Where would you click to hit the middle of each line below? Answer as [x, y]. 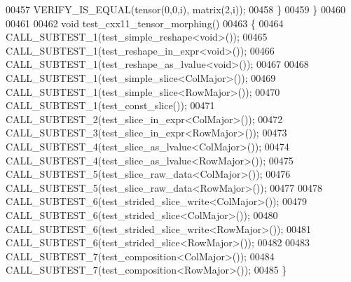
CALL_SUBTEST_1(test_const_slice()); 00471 [110, 105]
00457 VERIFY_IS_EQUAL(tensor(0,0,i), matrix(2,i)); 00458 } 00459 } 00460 [175, 9]
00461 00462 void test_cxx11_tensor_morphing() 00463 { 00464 [145, 23]
